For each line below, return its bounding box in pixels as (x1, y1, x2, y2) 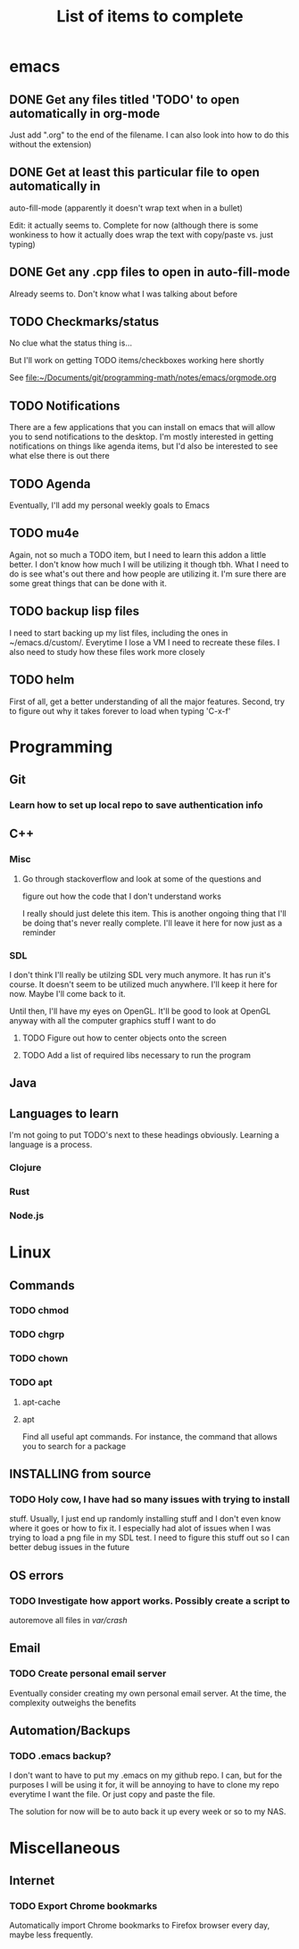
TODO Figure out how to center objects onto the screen (21, 1033, 228, 1043)
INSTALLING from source (9, 1466, 152, 1481)
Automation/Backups (9, 1723, 131, 1738)
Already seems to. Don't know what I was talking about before (9, 288, 238, 299)
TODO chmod (9, 1305, 70, 1317)
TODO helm (9, 672, 75, 688)
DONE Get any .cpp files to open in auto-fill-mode (9, 265, 290, 280)
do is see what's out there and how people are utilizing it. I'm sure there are (9, 568, 287, 579)
